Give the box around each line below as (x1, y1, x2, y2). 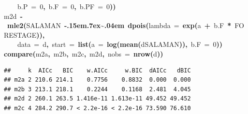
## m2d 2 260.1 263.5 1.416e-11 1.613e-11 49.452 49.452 (4, 95, 191, 102)
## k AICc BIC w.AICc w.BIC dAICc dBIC (4, 67, 191, 74)
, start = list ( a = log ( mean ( (46, 39, 141, 49)
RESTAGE (4, 29, 37, 40)
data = (17, 39, 40, 49)
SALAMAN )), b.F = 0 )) (145, 39, 223, 49)
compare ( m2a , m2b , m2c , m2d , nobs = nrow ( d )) (4, 48, 163, 58)
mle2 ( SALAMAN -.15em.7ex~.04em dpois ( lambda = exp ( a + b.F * (7, 20, 232, 30)
